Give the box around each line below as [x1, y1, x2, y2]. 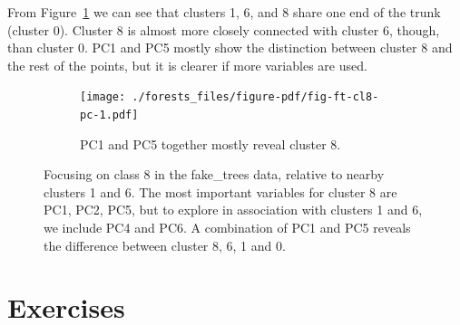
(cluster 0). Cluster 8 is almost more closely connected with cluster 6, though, [7, 20, 440, 39]
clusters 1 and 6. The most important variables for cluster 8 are [44, 182, 397, 201]
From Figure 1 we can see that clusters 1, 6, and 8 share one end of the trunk [7, 3, 441, 21]
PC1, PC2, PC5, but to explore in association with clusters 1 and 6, [44, 200, 423, 219]
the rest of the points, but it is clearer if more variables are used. [7, 55, 367, 74]
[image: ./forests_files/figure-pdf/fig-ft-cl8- [80, 91, 379, 104]
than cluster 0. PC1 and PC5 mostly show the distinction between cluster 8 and [7, 38, 453, 57]
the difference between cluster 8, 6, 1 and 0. [44, 235, 286, 254]
